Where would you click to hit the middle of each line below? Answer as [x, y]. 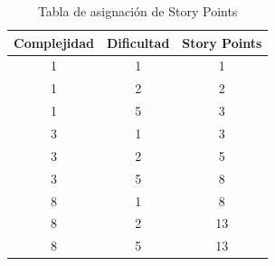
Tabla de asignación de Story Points [137, 11]
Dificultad [138, 42]
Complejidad [54, 42]
